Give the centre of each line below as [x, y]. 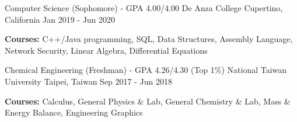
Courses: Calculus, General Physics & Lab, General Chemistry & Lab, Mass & [148, 101]
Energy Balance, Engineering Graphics [74, 112]
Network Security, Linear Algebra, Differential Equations [106, 50]
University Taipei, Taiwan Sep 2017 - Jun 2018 [88, 81]
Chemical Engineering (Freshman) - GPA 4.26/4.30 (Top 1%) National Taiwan [146, 70]
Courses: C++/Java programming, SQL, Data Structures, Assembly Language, [149, 39]
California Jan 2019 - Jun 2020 [60, 19]
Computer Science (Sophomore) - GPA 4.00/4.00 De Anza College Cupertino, [144, 8]
